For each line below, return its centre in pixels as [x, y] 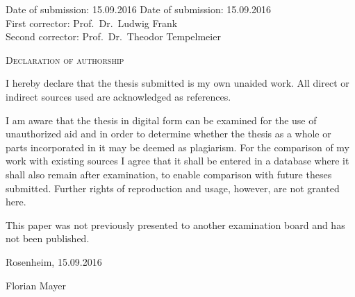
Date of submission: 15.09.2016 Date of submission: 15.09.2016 [139, 9]
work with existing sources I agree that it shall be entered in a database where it [177, 161]
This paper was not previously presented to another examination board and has [175, 224]
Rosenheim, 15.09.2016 [54, 261]
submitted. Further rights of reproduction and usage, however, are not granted [173, 188]
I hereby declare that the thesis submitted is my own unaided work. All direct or [177, 83]
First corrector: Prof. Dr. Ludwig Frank [92, 23]
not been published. [48, 238]
